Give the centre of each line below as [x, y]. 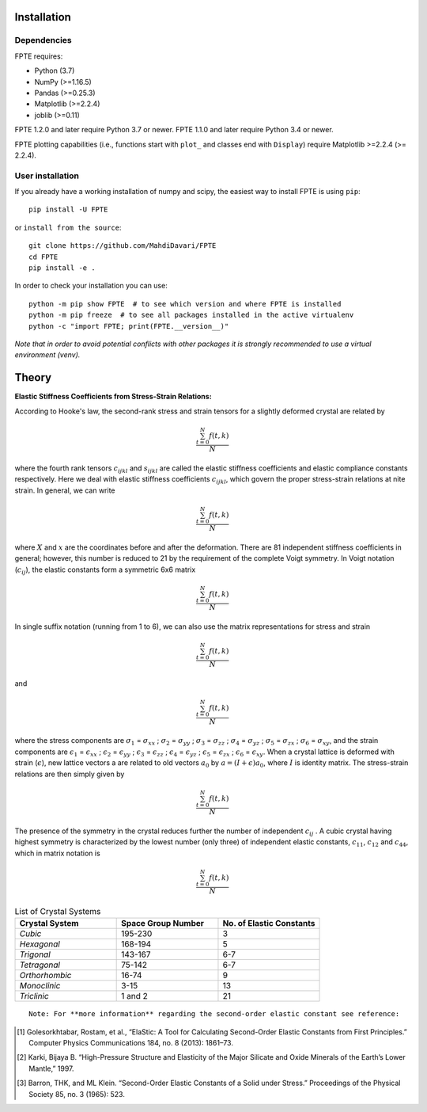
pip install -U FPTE [68, 209]
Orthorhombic [45, 976]
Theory [33, 377]
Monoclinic [40, 986]
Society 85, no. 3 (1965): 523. [77, 1094]
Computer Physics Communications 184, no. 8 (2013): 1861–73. [131, 1043]
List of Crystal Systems [58, 912]
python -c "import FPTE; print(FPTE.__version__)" [129, 326]
